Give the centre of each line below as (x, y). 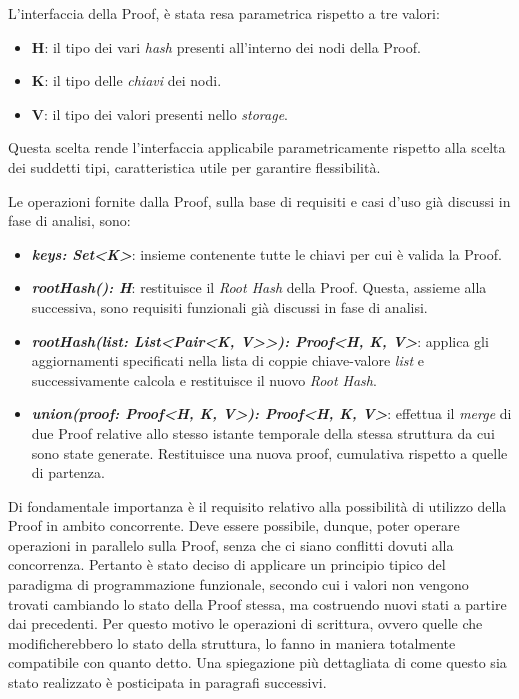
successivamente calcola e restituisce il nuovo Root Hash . (204, 379)
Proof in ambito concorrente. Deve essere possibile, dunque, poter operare (234, 525)
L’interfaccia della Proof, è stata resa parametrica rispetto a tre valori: (224, 13)
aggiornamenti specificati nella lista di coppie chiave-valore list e (227, 360)
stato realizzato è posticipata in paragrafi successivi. (167, 682)
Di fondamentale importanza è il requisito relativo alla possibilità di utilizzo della (257, 505)
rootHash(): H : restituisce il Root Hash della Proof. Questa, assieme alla (259, 287)
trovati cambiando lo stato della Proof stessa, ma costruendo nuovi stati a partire (257, 603)
